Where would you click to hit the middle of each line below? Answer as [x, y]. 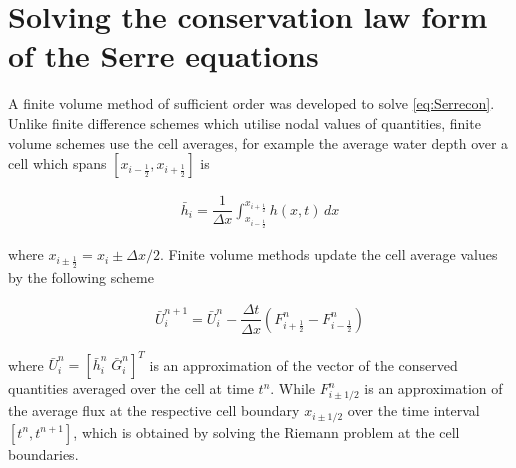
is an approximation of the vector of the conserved [303, 364]
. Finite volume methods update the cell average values [328, 254]
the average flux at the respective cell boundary [154, 410]
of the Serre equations [163, 55]
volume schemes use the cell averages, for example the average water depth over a [258, 142]
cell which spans [57, 163]
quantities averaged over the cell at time [131, 388]
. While [293, 388]
